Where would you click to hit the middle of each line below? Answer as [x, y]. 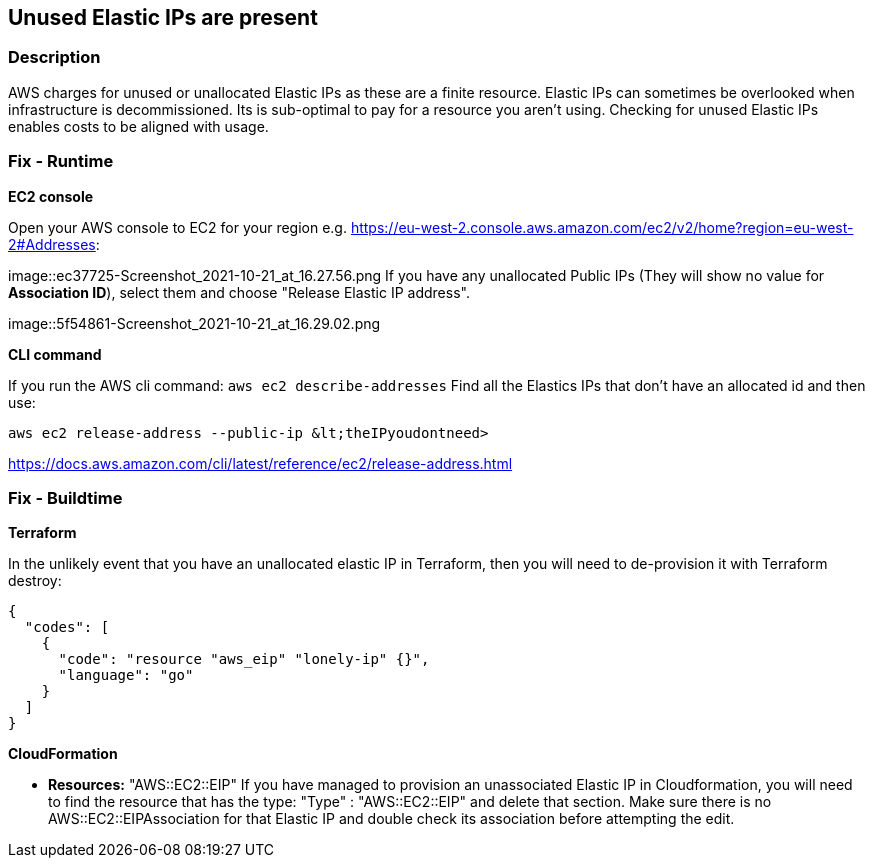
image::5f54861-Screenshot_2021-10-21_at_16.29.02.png [194, 323]
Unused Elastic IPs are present [163, 17]
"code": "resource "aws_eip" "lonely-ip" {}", [244, 659]
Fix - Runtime [61, 161]
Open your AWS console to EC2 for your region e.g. [177, 227]
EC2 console [51, 196]
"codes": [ [67, 627]
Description [54, 57]
